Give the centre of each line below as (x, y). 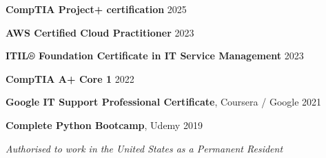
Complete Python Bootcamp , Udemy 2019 (104, 125)
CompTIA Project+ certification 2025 (96, 9)
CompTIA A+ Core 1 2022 (70, 78)
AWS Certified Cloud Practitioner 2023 (100, 32)
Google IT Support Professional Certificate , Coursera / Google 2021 (164, 102)
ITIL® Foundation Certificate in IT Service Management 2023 (155, 56)
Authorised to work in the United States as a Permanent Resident (144, 148)
